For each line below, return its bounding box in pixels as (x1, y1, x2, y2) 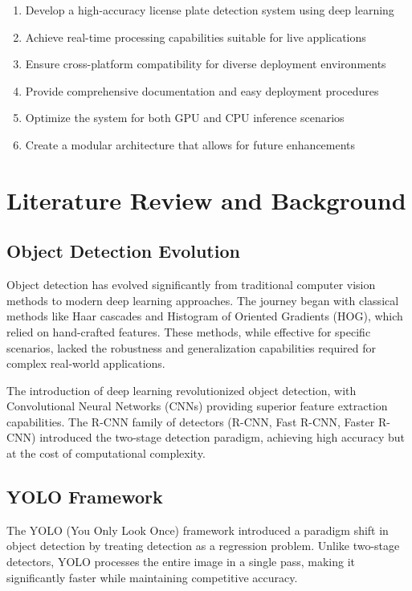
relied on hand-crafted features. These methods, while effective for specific (6, 323, 371, 340)
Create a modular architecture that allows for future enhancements (25, 136, 356, 153)
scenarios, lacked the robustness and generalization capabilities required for (6, 339, 376, 356)
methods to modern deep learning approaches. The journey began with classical (6, 291, 399, 308)
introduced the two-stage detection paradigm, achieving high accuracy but (39, 429, 406, 446)
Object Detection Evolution (6, 238, 240, 263)
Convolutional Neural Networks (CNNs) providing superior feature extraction (6, 397, 388, 414)
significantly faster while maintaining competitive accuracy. (6, 569, 298, 585)
